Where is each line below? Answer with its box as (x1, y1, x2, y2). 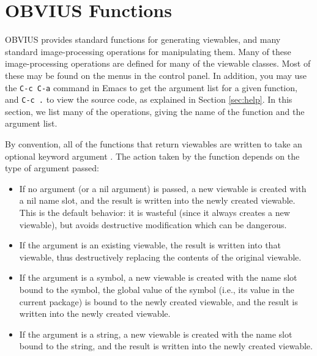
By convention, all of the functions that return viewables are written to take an (5, 138, 302, 150)
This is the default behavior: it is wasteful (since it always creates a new (19, 206, 290, 218)
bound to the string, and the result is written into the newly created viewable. (19, 339, 313, 352)
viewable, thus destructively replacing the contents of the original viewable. (19, 250, 302, 263)
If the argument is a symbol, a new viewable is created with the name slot (19, 271, 297, 284)
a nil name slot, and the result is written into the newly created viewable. (19, 194, 296, 207)
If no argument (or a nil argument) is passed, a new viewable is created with (19, 182, 307, 195)
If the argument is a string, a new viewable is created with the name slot (19, 327, 293, 340)
